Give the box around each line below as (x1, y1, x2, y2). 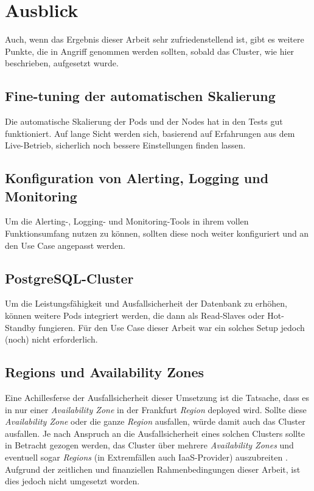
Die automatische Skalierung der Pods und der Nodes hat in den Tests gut (5, 115, 283, 128)
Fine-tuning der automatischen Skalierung (5, 86, 276, 105)
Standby (5, 321, 36, 333)
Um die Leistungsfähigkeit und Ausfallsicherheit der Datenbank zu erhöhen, (5, 297, 288, 310)
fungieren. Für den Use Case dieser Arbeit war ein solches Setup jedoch (38, 321, 305, 333)
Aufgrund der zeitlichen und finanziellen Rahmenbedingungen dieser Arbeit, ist (5, 462, 301, 475)
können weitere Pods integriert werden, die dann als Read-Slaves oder (5, 309, 265, 322)
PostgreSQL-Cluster (5, 268, 134, 287)
